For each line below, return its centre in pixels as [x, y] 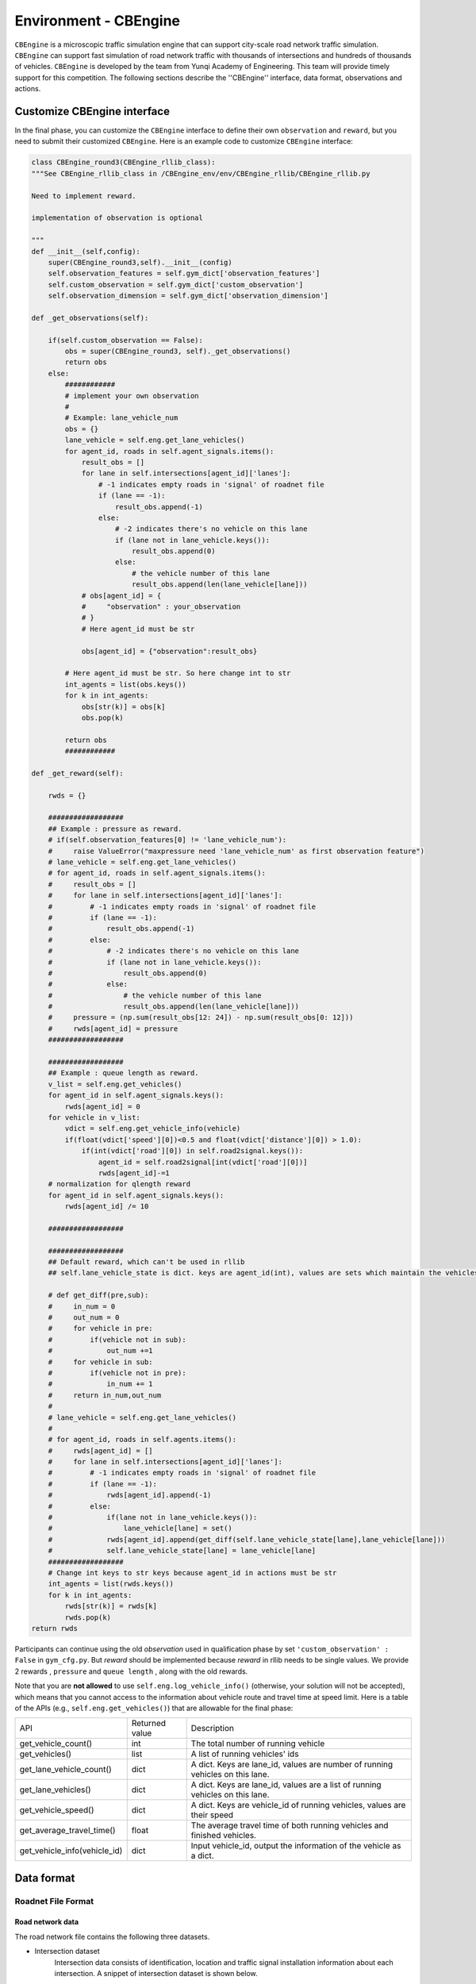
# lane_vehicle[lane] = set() [140, 1528]
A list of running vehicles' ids [245, 1754]
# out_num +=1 [101, 1351]
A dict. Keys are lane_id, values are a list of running [286, 1785]
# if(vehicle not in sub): [117, 1340]
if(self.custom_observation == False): [126, 340]
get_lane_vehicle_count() [66, 1770]
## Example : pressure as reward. [115, 829]
